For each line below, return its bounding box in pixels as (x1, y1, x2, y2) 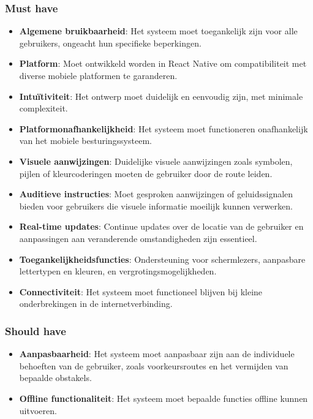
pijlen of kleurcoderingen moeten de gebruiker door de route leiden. (19, 167, 273, 179)
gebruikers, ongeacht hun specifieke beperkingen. (19, 36, 202, 49)
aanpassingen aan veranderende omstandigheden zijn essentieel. (19, 232, 257, 244)
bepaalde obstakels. (19, 371, 92, 384)
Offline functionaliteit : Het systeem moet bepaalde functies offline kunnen (19, 391, 308, 404)
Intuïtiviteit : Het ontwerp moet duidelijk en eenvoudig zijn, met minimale (19, 89, 303, 102)
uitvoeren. (19, 404, 57, 417)
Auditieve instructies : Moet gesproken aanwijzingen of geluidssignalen (19, 187, 293, 200)
